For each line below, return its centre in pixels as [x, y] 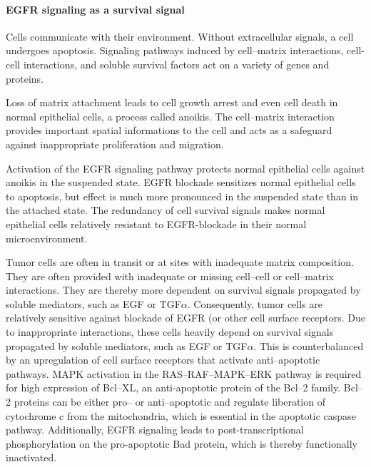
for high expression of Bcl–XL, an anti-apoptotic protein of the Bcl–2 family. [173, 388]
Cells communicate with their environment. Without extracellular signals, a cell [180, 36]
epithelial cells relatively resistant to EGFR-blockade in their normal [156, 224]
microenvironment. [47, 238]
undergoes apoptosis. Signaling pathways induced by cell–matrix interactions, [175, 50]
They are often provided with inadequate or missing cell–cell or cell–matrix [170, 276]
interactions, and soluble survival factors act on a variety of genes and [176, 64]
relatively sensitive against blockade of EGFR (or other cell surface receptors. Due [185, 318]
